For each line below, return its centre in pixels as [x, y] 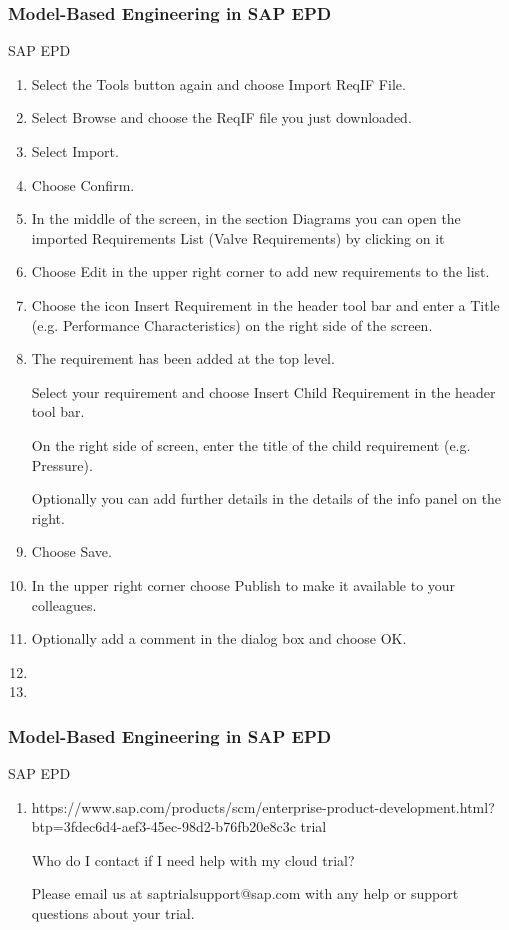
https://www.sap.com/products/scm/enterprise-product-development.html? [263, 806]
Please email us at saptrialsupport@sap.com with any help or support [245, 893]
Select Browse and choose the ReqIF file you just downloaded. [221, 117]
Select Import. [75, 151]
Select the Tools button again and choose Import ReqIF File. [218, 83]
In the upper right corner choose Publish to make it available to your [243, 584]
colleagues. [64, 604]
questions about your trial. [113, 913]
